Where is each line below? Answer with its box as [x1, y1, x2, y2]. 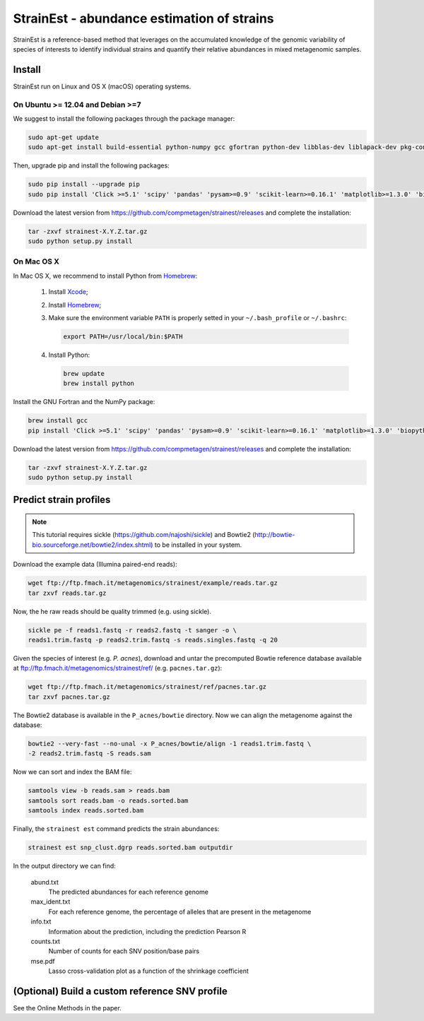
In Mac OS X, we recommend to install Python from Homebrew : [13, 271, 198, 280]
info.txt [30, 917, 52, 926]
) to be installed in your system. [151, 541, 242, 549]
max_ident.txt [30, 897, 71, 906]
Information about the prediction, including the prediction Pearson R [48, 927, 247, 936]
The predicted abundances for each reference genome [48, 887, 208, 896]
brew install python [63, 379, 134, 388]
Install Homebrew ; [48, 300, 102, 309]
